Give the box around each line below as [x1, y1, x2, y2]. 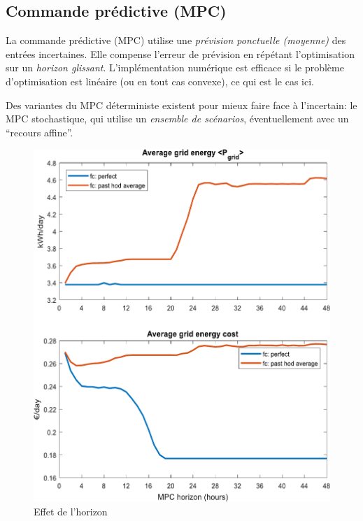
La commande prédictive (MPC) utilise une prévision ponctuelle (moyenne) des [6, 33, 346, 48]
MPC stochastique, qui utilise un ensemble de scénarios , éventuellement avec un [6, 111, 349, 126]
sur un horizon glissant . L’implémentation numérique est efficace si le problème [6, 60, 344, 75]
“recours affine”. [6, 124, 73, 139]
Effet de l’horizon [34, 504, 108, 519]
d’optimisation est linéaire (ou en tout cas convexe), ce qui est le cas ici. [6, 73, 314, 88]
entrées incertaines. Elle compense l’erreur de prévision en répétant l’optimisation [6, 46, 355, 61]
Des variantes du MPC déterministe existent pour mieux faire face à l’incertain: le [6, 97, 357, 112]
